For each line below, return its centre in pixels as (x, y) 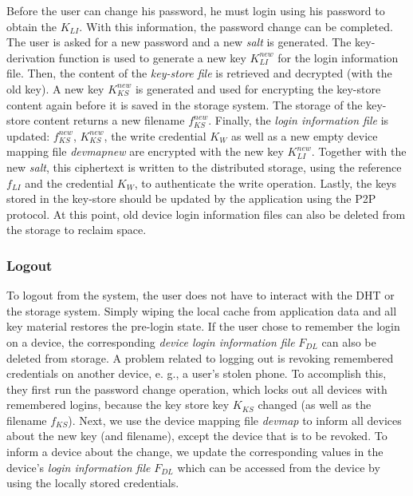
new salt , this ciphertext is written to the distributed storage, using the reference (204, 167)
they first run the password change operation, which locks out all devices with (197, 389)
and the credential (69, 183)
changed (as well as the (315, 405)
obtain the (32, 26)
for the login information (338, 57)
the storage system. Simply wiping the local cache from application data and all (202, 310)
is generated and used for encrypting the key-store (258, 88)
